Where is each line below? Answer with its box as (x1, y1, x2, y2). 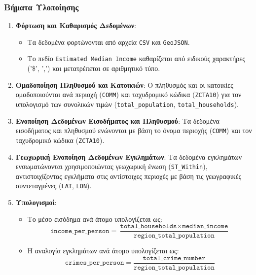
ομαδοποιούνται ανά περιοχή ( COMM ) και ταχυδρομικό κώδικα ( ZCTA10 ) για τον (15, 89, 242, 100)
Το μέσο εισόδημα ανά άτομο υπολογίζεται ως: (27, 213, 162, 224)
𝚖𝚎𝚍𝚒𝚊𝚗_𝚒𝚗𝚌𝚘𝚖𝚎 (182, 223, 228, 230)
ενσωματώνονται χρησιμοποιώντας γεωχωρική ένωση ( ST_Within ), (15, 161, 208, 172)
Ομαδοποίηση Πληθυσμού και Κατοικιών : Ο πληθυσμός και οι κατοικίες (15, 79, 233, 90)
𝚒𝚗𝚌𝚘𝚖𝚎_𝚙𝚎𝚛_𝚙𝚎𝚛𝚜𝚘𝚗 (50, 227, 110, 235)
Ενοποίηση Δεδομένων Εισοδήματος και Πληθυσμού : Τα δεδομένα (15, 115, 219, 126)
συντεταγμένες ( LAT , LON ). (15, 180, 92, 191)
